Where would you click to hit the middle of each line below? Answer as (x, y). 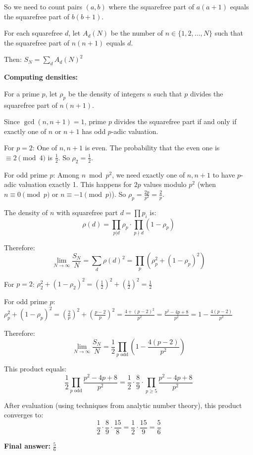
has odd (94, 131)
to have (224, 174)
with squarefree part (87, 212)
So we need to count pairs (43, 6)
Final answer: (27, 446)
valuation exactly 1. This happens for (75, 184)
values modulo (165, 184)
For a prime (22, 93)
